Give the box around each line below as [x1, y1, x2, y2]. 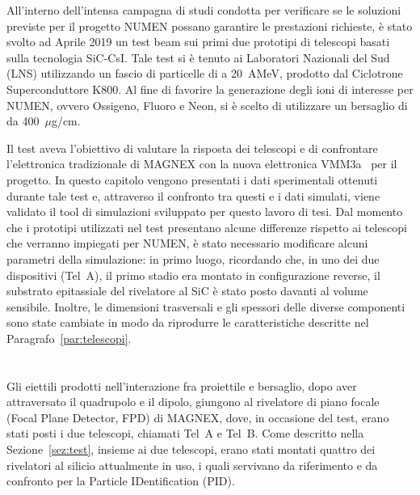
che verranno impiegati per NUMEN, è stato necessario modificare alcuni [6, 235, 368, 252]
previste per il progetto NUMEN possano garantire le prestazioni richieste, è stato [6, 17, 413, 34]
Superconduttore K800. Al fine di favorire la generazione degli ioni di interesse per [6, 80, 414, 97]
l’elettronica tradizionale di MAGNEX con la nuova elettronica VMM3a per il [6, 155, 397, 172]
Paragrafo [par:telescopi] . [6, 329, 132, 346]
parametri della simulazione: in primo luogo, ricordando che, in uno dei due [6, 250, 380, 267]
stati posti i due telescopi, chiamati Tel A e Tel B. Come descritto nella [6, 425, 364, 442]
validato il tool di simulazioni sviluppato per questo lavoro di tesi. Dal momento [6, 203, 403, 220]
